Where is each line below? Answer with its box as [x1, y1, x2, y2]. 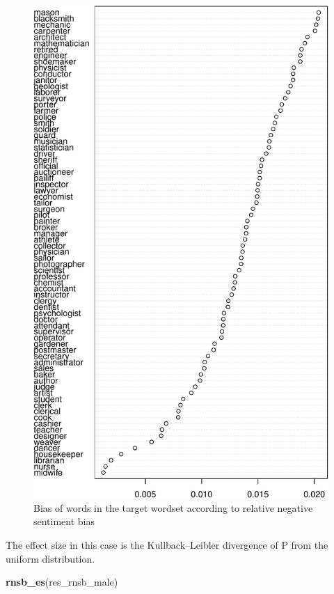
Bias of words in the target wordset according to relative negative [33, 500, 313, 515]
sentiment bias [33, 514, 95, 529]
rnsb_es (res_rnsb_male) [6, 575, 118, 589]
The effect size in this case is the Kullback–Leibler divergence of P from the [6, 537, 328, 552]
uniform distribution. [6, 551, 95, 565]
